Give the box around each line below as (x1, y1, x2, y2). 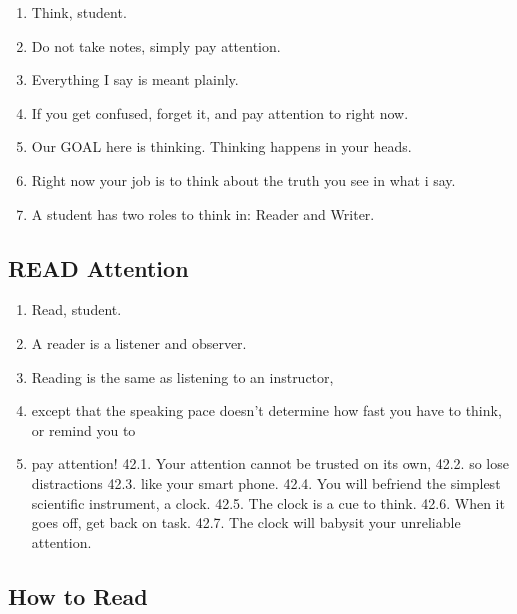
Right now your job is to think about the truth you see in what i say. (31, 169, 456, 190)
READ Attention (8, 252, 189, 283)
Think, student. (31, 2, 127, 22)
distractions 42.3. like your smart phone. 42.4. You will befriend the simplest (31, 472, 501, 493)
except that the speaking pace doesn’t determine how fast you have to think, (31, 400, 502, 421)
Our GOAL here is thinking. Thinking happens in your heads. (31, 136, 412, 157)
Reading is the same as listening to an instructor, (31, 366, 334, 387)
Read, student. (31, 299, 122, 320)
